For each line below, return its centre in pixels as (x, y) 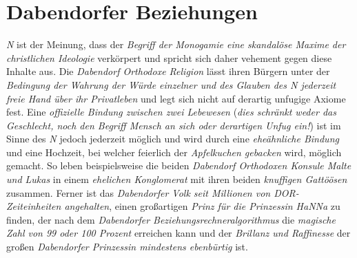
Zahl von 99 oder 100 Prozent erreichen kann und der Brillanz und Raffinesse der (178, 233)
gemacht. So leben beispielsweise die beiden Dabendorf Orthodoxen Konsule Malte (179, 165)
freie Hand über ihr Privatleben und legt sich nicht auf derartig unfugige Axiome (176, 98)
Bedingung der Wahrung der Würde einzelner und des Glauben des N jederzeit (171, 84)
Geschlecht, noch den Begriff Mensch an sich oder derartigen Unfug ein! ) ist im (174, 125)
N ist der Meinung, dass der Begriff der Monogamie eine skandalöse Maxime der (176, 44)
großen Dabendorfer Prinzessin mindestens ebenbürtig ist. (127, 247)
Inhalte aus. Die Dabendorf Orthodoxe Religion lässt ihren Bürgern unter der (168, 71)
